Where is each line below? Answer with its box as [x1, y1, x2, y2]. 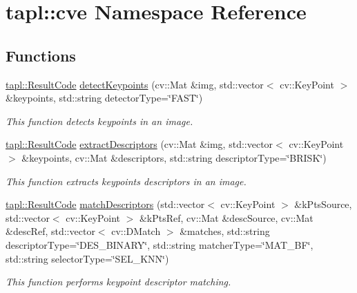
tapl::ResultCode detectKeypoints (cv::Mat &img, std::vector [6, 77, 264, 91]
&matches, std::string [180, 224, 270, 238]
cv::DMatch [111, 224, 161, 238]
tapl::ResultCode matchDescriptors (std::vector [6, 197, 205, 211]
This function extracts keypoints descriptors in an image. [6, 173, 247, 188]
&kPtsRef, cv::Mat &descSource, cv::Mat [139, 210, 313, 225]
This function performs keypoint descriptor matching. [6, 274, 231, 289]
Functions [6, 44, 76, 66]
